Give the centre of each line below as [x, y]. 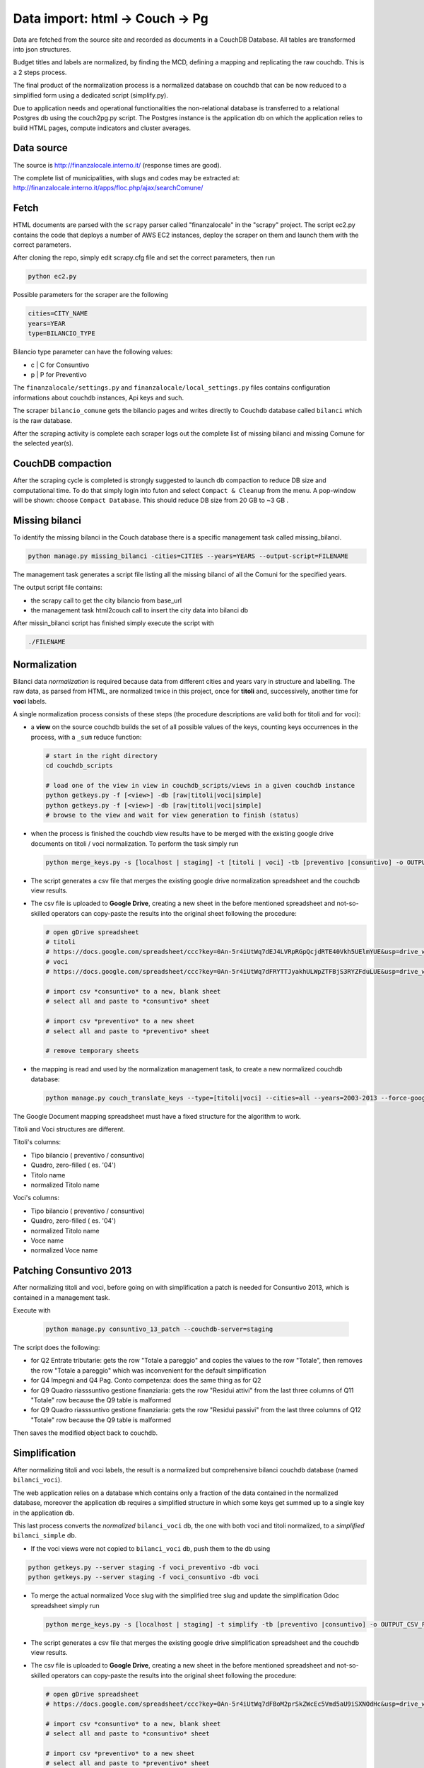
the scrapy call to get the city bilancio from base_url [106, 600]
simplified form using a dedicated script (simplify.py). [91, 95]
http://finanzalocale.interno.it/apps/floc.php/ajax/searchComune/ [108, 188]
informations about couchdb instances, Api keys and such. [99, 397]
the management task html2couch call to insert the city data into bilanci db [140, 610]
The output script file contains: [58, 588]
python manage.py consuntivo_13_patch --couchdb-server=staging [159, 1329]
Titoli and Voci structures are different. [69, 1129]
